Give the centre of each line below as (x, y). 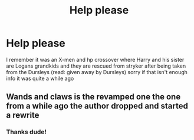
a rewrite (23, 115)
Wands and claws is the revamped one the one (93, 97)
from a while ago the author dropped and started (97, 106)
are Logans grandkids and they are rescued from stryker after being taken (96, 66)
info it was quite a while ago (40, 78)
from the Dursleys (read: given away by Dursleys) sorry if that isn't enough (97, 72)
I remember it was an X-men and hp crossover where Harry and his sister (95, 59)
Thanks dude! (27, 132)
